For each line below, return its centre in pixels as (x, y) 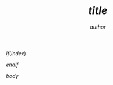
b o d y (12, 76)
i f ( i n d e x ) (16, 53)
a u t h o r (98, 27)
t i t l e (98, 11)
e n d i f (12, 65)
